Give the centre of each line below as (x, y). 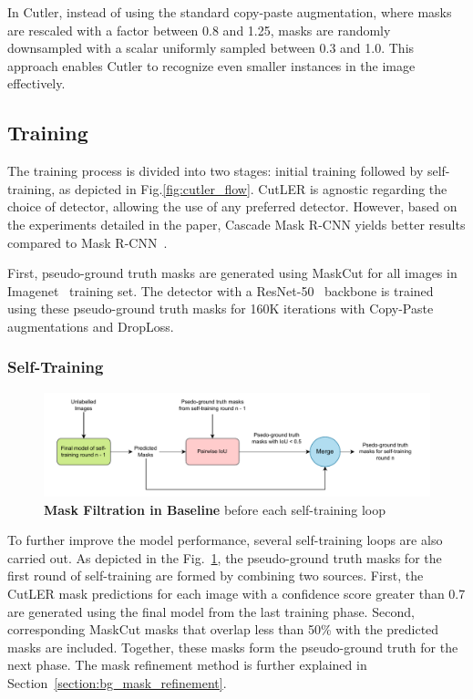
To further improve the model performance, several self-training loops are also (225, 540)
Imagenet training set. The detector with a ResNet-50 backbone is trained (221, 290)
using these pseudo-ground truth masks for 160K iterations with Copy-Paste (221, 308)
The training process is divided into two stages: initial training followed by (216, 171)
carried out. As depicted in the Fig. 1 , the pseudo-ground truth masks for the (225, 557)
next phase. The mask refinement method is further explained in (187, 665)
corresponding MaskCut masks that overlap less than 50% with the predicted (223, 629)
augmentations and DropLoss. (91, 326)
